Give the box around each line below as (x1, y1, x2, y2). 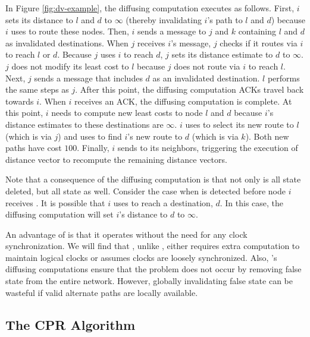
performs (267, 71, 300, 84)
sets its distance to (5, 13, 73, 26)
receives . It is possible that (5, 196, 105, 209)
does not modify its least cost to (11, 59, 129, 72)
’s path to (207, 13, 243, 26)
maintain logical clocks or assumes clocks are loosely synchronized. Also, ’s (5, 251, 277, 263)
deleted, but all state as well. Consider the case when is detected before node (5, 184, 286, 197)
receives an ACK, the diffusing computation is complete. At (74, 95, 292, 107)
